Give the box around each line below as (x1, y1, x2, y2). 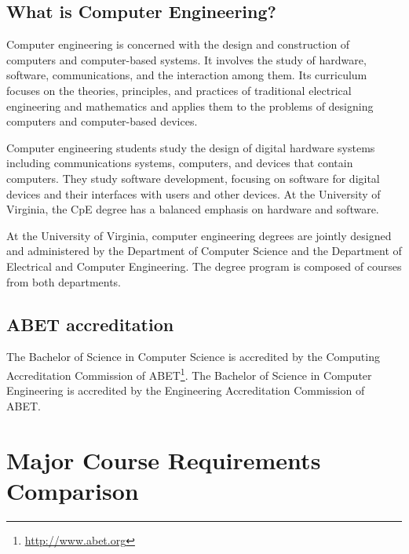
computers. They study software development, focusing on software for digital (6, 169, 380, 186)
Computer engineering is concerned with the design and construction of (6, 36, 350, 53)
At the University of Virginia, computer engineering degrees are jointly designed (6, 227, 392, 243)
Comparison (6, 474, 139, 506)
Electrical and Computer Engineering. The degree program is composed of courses (6, 257, 402, 274)
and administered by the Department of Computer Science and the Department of (6, 242, 402, 259)
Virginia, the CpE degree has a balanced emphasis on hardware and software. (6, 201, 379, 217)
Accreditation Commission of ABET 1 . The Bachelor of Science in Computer (6, 364, 372, 383)
